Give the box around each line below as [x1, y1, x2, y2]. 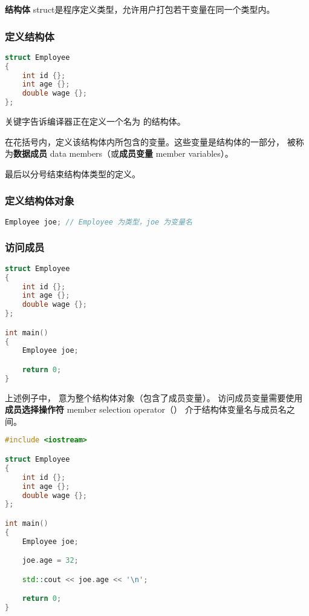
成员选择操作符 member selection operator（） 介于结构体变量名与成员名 [5, 403, 287, 416]
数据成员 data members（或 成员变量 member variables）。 [13, 147, 233, 160]
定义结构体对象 [5, 193, 74, 208]
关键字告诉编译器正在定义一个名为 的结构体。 [5, 115, 186, 128]
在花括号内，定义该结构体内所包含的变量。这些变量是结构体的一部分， [5, 135, 284, 148]
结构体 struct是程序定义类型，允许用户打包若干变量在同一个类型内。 [5, 3, 275, 15]
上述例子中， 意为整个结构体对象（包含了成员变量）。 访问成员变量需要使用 [5, 391, 303, 404]
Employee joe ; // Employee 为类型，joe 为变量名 [5, 217, 192, 226]
